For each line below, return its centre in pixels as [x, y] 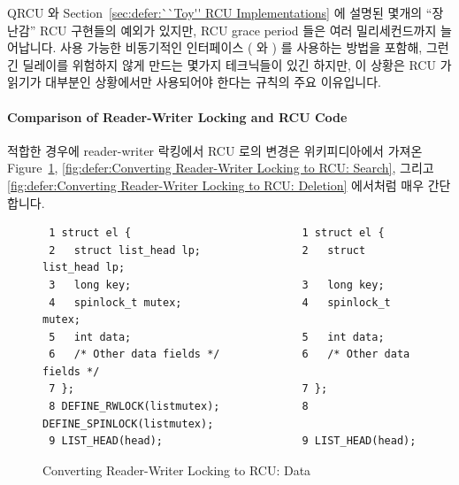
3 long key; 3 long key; [217, 285]
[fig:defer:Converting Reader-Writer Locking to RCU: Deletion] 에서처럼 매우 [216, 185]
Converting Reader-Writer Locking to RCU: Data [177, 470]
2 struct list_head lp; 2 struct [207, 250]
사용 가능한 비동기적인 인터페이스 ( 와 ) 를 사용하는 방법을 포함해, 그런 [255, 47]
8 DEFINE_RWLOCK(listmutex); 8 [179, 407]
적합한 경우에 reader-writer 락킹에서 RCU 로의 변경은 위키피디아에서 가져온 [215, 150]
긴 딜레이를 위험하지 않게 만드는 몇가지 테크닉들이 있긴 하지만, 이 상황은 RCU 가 [229, 64]
